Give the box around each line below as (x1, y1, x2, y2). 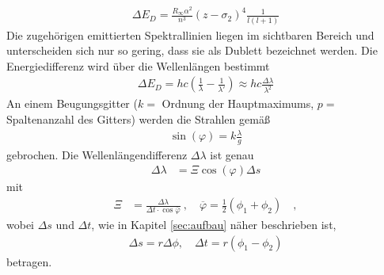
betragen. (6, 253, 52, 269)
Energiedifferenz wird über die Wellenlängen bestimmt (6, 57, 270, 74)
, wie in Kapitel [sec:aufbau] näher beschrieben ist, (91, 216, 336, 232)
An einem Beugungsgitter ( (6, 95, 138, 112)
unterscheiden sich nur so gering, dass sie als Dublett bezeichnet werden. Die (6, 42, 378, 59)
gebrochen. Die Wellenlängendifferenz (6, 146, 188, 162)
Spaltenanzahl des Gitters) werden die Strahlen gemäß (6, 110, 270, 127)
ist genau (210, 146, 254, 162)
